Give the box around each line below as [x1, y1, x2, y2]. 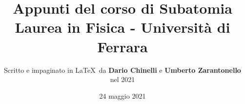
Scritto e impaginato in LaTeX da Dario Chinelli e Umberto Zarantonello [4, 64, 241, 75]
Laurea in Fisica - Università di [15, 17, 230, 37]
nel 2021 [110, 74, 135, 84]
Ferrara [97, 36, 148, 56]
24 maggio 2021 [99, 90, 146, 101]
